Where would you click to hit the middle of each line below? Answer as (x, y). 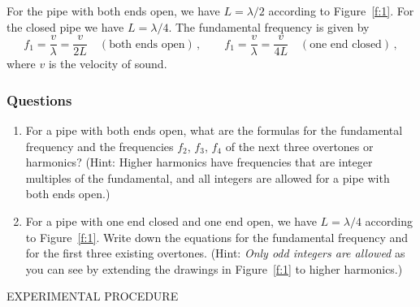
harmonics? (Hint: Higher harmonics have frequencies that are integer (199, 162)
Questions (39, 99)
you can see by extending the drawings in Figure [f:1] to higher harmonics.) (214, 268)
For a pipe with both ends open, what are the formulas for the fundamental (214, 130)
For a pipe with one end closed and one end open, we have (171, 221)
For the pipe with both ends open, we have (113, 11)
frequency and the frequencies (100, 146)
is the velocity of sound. (108, 64)
